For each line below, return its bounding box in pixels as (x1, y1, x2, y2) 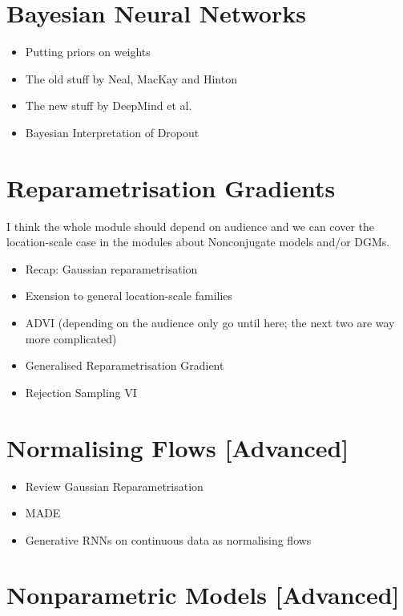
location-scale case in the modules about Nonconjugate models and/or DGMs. (6, 233, 390, 250)
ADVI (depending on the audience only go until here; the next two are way (25, 314, 395, 330)
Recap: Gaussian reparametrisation (25, 260, 198, 277)
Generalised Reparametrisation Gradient (25, 357, 224, 374)
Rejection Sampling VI (25, 383, 137, 400)
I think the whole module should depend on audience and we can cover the (6, 217, 375, 234)
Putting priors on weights (25, 43, 151, 60)
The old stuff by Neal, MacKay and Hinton (25, 70, 237, 87)
